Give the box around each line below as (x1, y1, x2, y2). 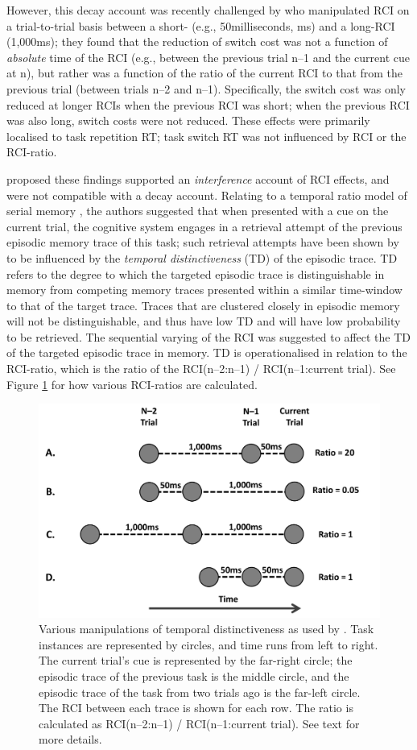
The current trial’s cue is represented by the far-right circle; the (39, 652, 353, 669)
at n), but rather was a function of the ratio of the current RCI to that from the (6, 64, 403, 81)
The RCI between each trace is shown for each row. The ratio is (39, 699, 353, 716)
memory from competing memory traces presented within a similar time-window (6, 281, 403, 298)
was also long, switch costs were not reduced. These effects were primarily (6, 112, 370, 129)
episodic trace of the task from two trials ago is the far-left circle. (39, 683, 361, 700)
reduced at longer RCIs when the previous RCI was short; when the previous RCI (6, 96, 410, 113)
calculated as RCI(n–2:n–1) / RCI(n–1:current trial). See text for (39, 715, 360, 731)
